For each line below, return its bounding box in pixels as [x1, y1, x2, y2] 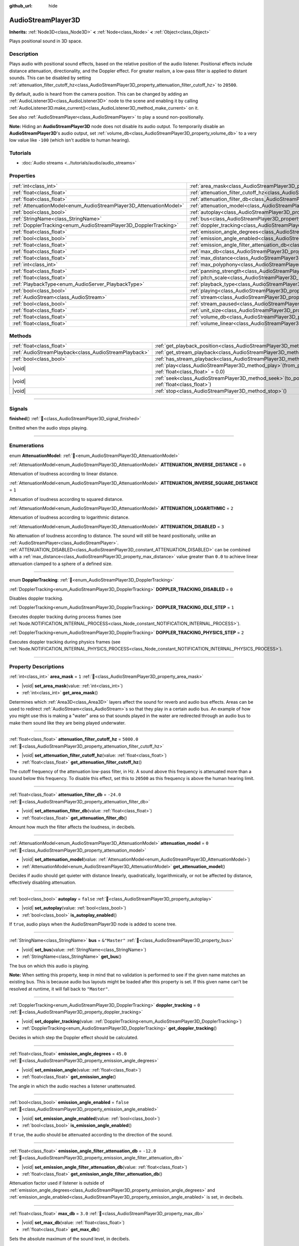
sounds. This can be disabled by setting [9, 75, 92, 81]
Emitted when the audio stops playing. [9, 425, 88, 431]
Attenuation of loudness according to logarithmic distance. [9, 514, 130, 520]
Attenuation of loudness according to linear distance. [9, 471, 118, 477]
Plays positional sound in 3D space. [9, 38, 83, 44]
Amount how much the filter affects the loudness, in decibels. [9, 824, 136, 830]
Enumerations [9, 442, 44, 449]
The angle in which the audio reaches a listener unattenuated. [9, 1083, 137, 1089]
